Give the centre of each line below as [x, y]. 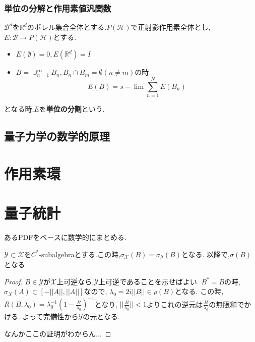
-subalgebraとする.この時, [80, 254]
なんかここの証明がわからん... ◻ [58, 333]
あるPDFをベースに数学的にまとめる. [65, 237]
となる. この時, [199, 291]
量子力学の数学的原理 [57, 136]
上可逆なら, [75, 281]
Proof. [13, 281]
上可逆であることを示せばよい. [148, 281]
